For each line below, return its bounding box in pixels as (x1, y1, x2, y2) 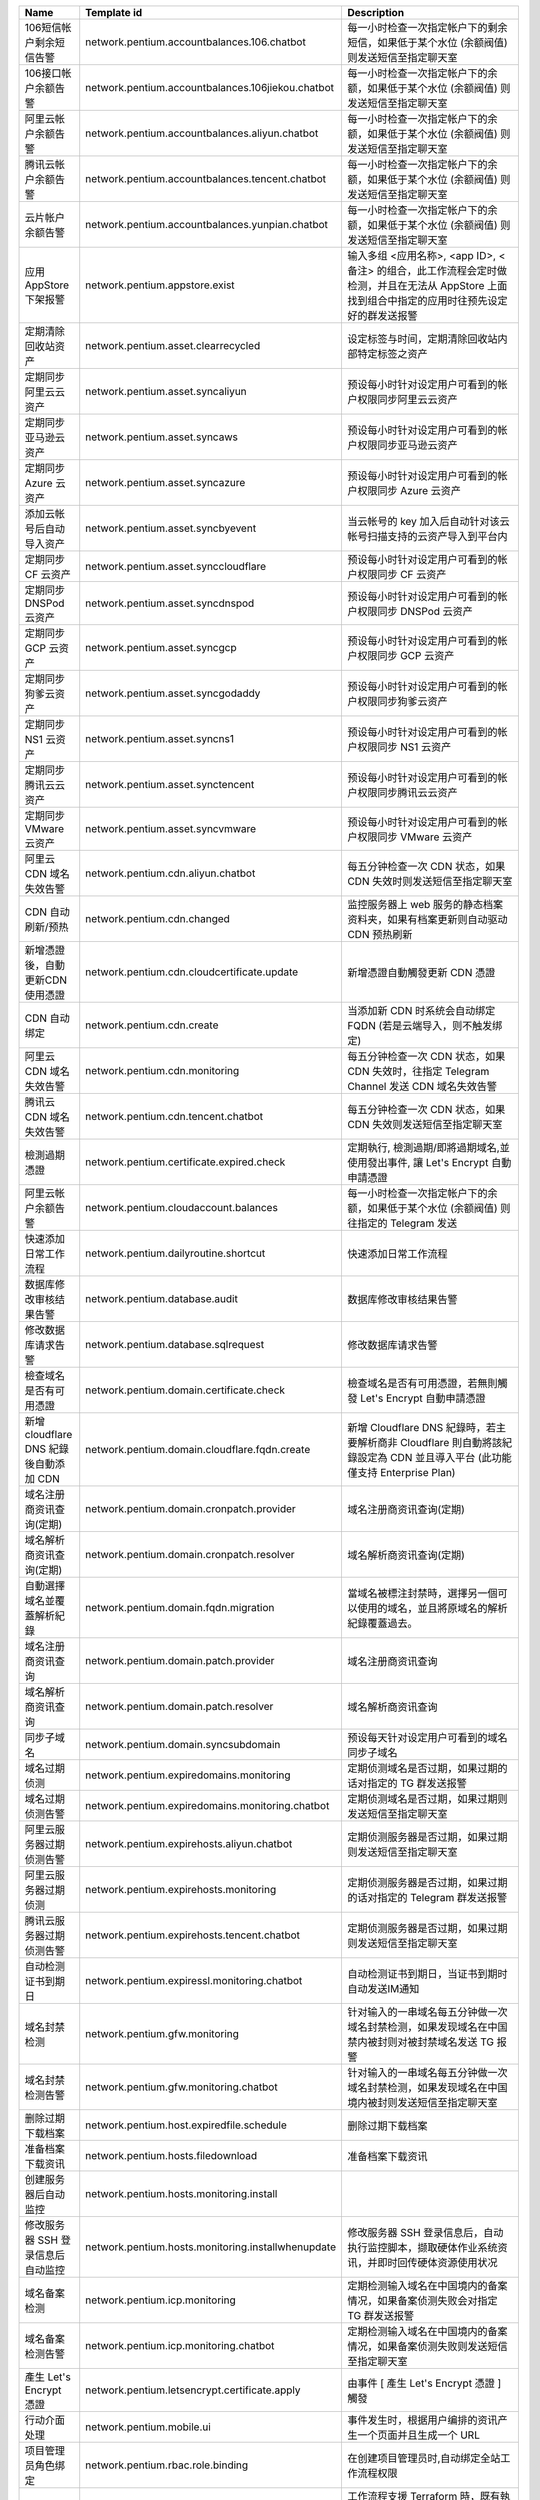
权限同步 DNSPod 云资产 (356, 605, 474, 618)
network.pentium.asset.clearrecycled (85, 339, 261, 352)
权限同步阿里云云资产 (356, 393, 458, 406)
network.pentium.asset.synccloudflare (85, 560, 267, 573)
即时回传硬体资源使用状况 (376, 2256, 498, 2269)
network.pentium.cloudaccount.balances (85, 1201, 279, 1214)
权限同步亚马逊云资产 (356, 438, 458, 452)
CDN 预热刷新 (346, 928, 413, 941)
